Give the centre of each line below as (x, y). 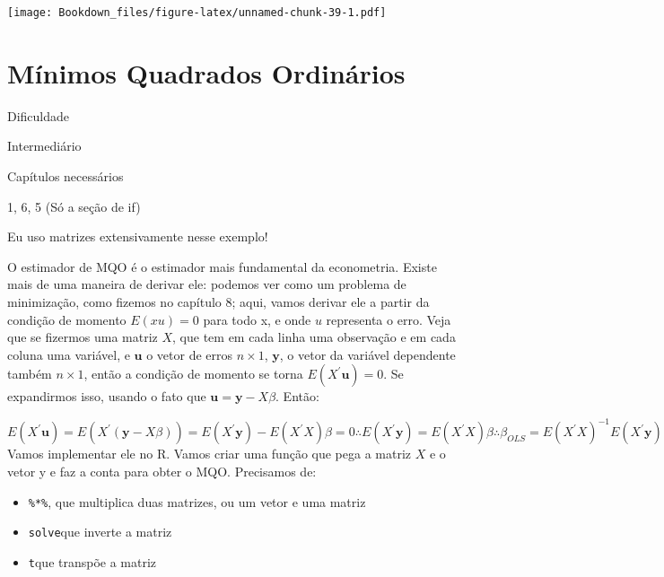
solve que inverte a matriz (100, 532)
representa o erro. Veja (389, 319)
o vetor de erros (190, 354)
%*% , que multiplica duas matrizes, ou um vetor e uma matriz (197, 501)
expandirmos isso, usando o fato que (107, 396)
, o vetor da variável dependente (367, 354)
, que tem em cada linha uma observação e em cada (314, 337)
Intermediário (44, 146)
